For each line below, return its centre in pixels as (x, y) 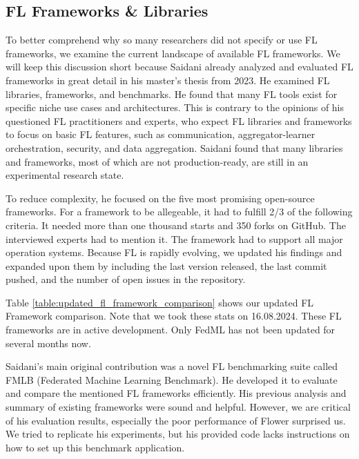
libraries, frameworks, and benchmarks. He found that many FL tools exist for (172, 94)
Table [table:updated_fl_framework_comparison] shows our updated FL (160, 302)
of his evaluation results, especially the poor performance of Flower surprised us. (176, 420)
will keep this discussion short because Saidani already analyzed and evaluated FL (179, 67)
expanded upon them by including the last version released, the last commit (166, 265)
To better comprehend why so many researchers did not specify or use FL (162, 40)
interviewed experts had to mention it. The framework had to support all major (174, 238)
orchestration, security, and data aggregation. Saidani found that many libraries (174, 147)
